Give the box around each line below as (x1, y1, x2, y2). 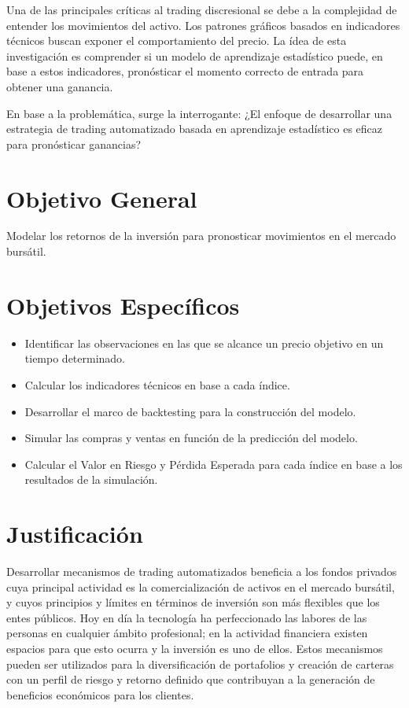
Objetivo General (6, 182, 197, 214)
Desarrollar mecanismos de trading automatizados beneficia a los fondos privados (6, 563, 397, 580)
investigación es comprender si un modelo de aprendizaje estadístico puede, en (6, 47, 383, 64)
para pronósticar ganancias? (6, 135, 142, 152)
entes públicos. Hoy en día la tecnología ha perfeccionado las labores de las (6, 609, 367, 625)
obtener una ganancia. (6, 78, 113, 94)
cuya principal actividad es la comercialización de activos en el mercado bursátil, (6, 578, 395, 595)
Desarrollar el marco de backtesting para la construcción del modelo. (24, 403, 356, 419)
